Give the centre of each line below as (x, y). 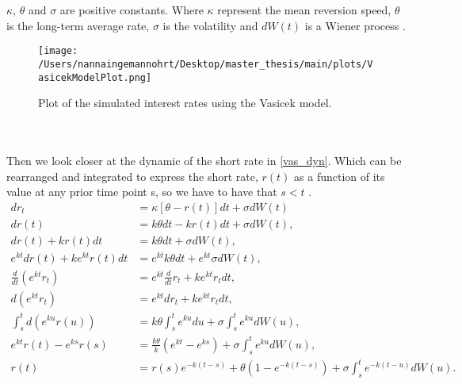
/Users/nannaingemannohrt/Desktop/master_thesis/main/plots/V (206, 64)
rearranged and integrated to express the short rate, (132, 176)
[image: (58, 51)
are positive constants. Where (132, 10)
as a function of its (340, 176)
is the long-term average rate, (78, 25)
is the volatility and (210, 25)
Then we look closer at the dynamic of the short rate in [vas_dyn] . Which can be (204, 160)
